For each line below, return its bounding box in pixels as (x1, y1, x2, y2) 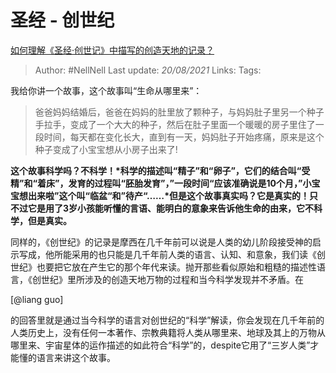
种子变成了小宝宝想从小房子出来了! (34, 143, 178, 155)
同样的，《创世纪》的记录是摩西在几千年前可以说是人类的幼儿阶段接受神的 (10, 236, 313, 248)
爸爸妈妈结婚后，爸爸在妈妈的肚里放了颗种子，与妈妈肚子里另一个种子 (34, 106, 325, 118)
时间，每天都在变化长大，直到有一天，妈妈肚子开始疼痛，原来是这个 (43, 131, 325, 143)
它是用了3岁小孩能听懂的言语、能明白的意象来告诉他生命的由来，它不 (27, 202, 315, 214)
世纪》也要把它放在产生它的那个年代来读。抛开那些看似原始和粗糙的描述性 (10, 261, 317, 273)
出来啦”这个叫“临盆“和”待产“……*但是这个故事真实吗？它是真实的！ (27, 189, 310, 201)
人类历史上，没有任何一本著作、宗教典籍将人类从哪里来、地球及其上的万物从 (10, 326, 326, 338)
